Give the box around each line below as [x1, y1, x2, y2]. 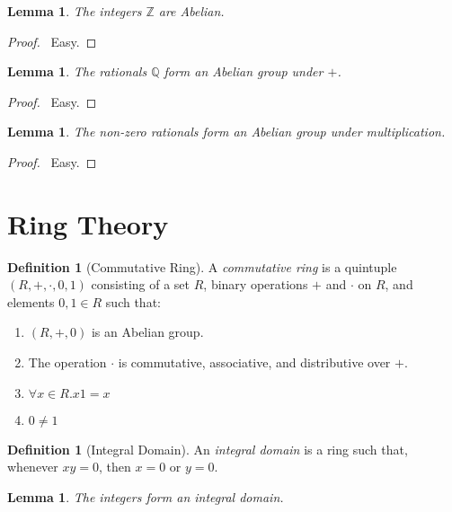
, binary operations [203, 275, 308, 294]
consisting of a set [91, 275, 191, 294]
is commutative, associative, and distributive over [118, 353, 391, 372]
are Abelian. [158, 2, 225, 20]
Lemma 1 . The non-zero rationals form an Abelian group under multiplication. [7, 122, 446, 141]
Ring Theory [7, 205, 169, 242]
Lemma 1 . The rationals [7, 62, 147, 81]
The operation [28, 353, 107, 372]
